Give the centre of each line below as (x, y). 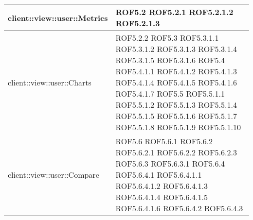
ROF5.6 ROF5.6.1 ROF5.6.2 (164, 141)
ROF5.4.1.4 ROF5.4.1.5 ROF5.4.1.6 (176, 82)
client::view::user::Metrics (58, 17)
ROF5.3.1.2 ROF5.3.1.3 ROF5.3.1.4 (176, 49)
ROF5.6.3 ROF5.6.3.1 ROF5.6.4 (170, 163)
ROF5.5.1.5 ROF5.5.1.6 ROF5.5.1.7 (176, 116)
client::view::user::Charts (50, 82)
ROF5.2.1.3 (138, 23)
